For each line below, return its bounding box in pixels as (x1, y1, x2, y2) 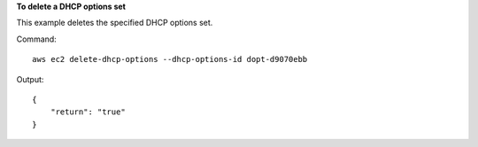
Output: (16, 73, 44, 84)
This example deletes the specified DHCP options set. (16, 18, 213, 28)
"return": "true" (50, 107, 126, 117)
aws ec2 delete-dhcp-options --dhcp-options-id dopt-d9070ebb (32, 54, 308, 65)
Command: (16, 34, 57, 44)
